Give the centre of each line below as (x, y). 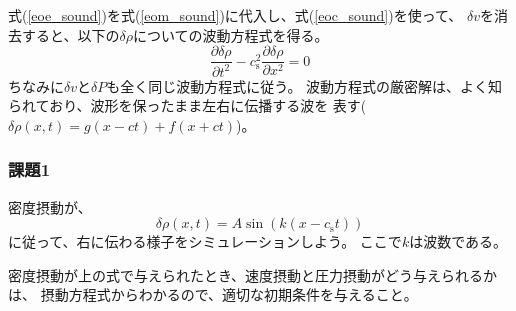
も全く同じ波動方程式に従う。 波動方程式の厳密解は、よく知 (304, 85)
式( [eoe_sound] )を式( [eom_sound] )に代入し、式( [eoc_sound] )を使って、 (235, 15)
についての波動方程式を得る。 (230, 34)
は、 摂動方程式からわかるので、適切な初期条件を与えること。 (213, 294)
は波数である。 (458, 241)
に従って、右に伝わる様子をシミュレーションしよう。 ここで (205, 241)
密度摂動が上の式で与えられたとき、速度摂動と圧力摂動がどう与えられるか (253, 274)
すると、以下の (70, 34)
